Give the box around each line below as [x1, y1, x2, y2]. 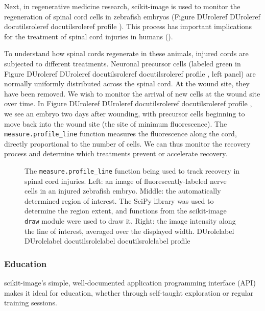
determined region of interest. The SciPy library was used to [25, 195, 214, 206]
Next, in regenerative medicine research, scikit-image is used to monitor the [4, 1, 240, 11]
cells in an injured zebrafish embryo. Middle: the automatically [25, 185, 221, 196]
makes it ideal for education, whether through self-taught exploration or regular [4, 287, 254, 298]
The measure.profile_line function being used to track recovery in [25, 165, 240, 176]
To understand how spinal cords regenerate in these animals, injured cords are [4, 48, 249, 59]
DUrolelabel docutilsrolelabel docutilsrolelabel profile [25, 235, 190, 246]
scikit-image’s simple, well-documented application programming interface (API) [4, 277, 256, 288]
